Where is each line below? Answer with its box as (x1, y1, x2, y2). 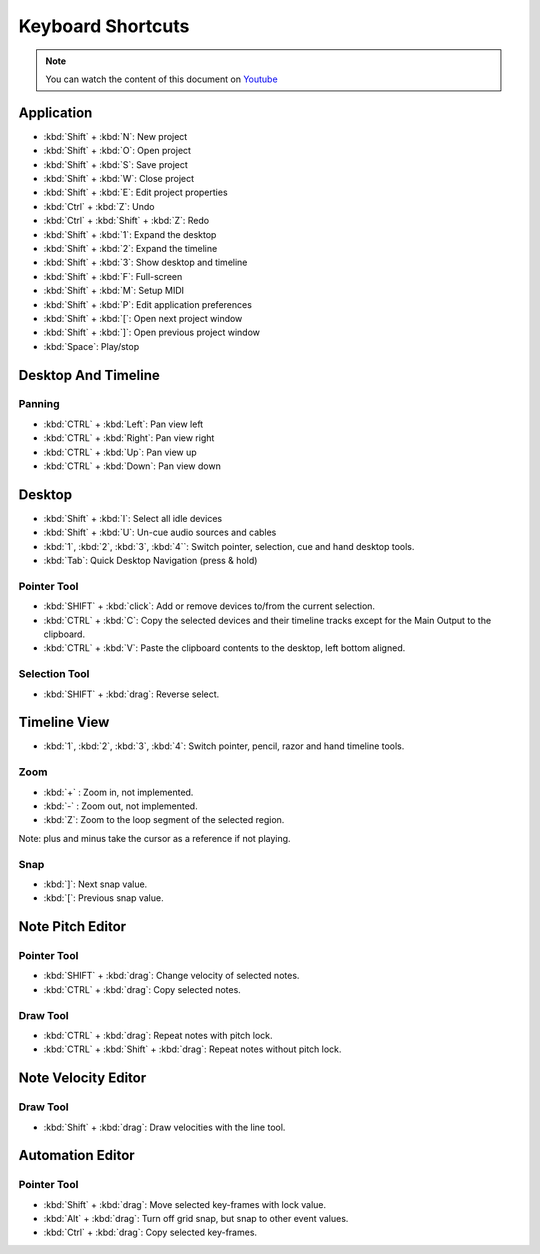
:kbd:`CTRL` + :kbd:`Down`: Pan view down (43, 460, 222, 472)
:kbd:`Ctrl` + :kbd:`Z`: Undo (43, 200, 155, 212)
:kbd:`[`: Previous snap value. (43, 892, 164, 904)
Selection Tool (18, 667, 90, 681)
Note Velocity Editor (18, 1070, 147, 1087)
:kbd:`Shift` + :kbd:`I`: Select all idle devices (43, 512, 223, 524)
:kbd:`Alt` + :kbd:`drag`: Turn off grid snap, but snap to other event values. (43, 1213, 349, 1225)
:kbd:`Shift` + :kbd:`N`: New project (43, 130, 188, 142)
